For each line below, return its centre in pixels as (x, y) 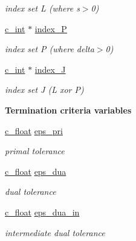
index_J (50, 69)
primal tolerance (35, 151)
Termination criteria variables (68, 110)
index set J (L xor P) (44, 90)
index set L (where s (42, 8)
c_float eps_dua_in (42, 212)
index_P (51, 28)
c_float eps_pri (34, 130)
